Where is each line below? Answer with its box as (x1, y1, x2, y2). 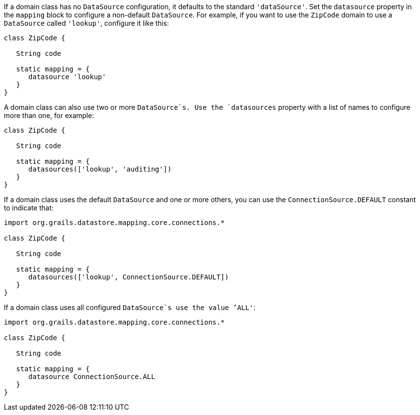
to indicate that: (4, 204, 54, 212)
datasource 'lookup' (28, 73, 106, 81)
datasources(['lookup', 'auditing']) (28, 165, 172, 173)
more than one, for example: (4, 111, 94, 120)
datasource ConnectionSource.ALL (28, 373, 155, 380)
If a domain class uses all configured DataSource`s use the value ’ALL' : (4, 303, 256, 311)
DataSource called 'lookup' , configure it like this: (4, 19, 169, 27)
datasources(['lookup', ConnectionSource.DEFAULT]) (28, 273, 229, 281)
